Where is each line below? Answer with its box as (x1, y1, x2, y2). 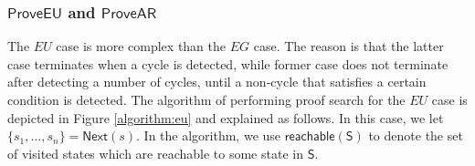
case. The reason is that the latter (253, 36, 444, 56)
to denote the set (368, 126, 463, 145)
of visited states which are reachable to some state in (7, 143, 303, 162)
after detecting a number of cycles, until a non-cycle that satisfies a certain (7, 72, 427, 91)
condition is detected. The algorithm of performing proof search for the (7, 90, 406, 109)
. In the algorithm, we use (136, 126, 281, 145)
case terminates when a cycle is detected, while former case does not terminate (7, 54, 449, 73)
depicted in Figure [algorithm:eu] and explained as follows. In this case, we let (7, 108, 444, 127)
